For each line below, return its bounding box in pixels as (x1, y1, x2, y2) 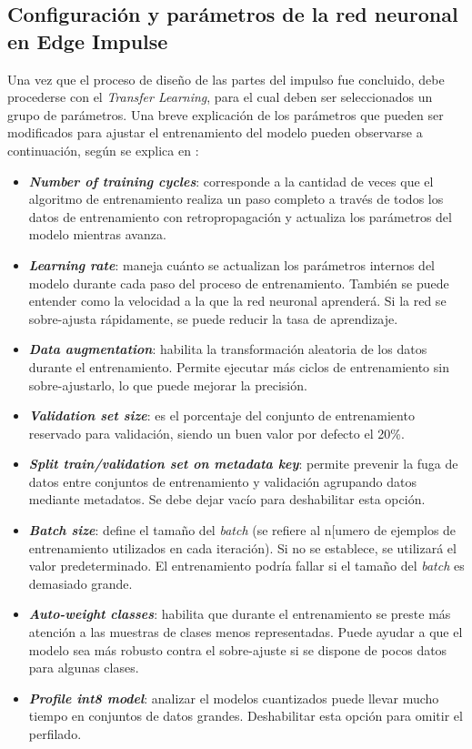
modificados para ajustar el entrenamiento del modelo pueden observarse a (7, 123, 423, 142)
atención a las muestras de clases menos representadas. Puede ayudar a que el (28, 622, 463, 642)
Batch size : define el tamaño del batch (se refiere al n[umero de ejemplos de (28, 521, 457, 540)
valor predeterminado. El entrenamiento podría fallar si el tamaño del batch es (28, 556, 465, 575)
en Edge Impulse (7, 26, 168, 55)
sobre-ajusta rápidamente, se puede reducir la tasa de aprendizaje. (28, 309, 398, 328)
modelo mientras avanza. (28, 225, 166, 244)
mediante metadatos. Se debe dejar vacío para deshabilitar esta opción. (28, 490, 426, 509)
